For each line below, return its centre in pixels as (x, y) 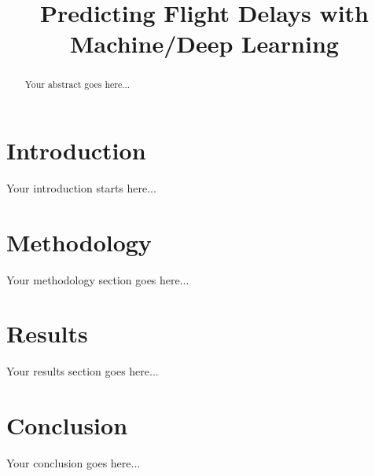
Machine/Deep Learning (204, 44)
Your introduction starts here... (81, 187)
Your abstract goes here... (77, 84)
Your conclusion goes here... (74, 463)
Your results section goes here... (83, 371)
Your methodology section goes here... (98, 279)
